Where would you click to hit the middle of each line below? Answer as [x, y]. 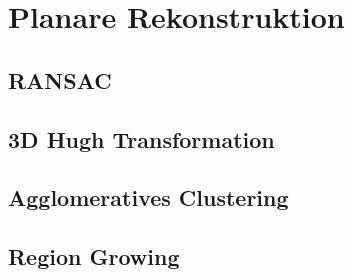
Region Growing [94, 256]
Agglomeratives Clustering [148, 197]
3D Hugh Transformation [141, 138]
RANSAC [60, 79]
